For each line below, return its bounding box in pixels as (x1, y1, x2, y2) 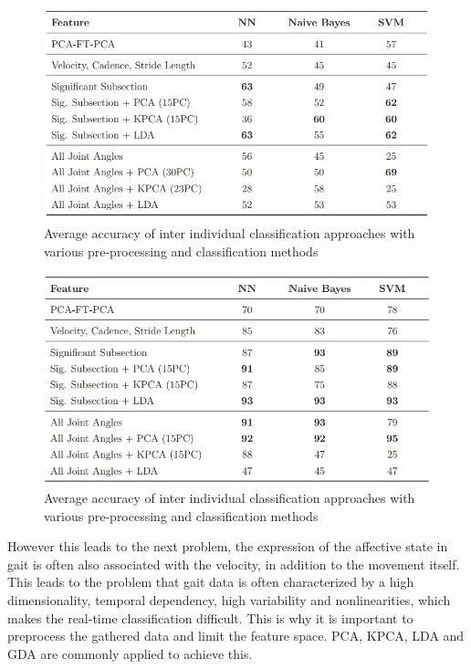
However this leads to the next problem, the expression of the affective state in (7, 537, 448, 556)
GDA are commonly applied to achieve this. (7, 643, 253, 663)
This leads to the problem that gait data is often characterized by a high (7, 572, 414, 591)
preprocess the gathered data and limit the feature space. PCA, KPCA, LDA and (7, 626, 465, 645)
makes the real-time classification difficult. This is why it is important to (7, 608, 413, 627)
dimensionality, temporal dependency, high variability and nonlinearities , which (7, 590, 451, 609)
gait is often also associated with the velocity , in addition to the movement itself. (7, 554, 460, 573)
